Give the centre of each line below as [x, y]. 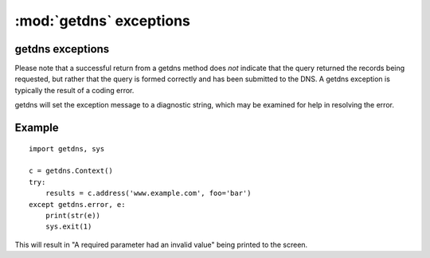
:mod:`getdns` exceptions [103, 21]
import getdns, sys [67, 149]
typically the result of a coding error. [74, 90]
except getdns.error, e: [77, 204]
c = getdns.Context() [71, 171]
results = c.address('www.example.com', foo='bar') [148, 193]
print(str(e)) [73, 215]
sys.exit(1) [68, 227]
